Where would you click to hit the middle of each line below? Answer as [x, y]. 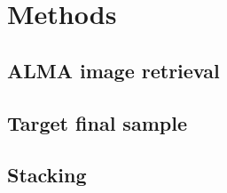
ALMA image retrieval [113, 70]
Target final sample [97, 122]
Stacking [47, 175]
